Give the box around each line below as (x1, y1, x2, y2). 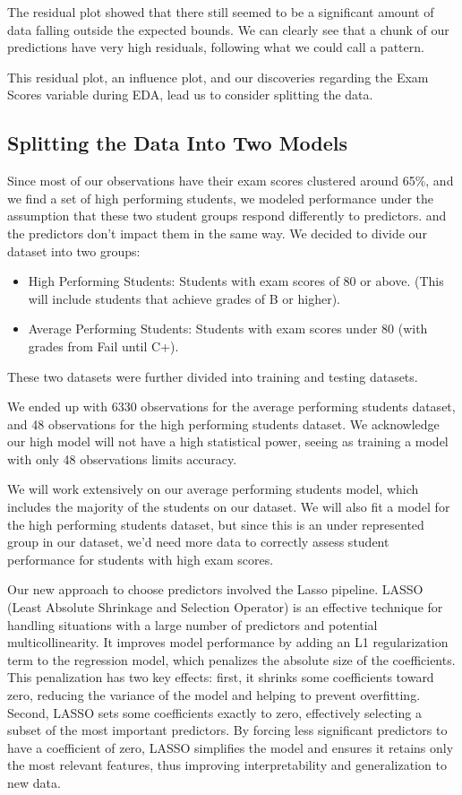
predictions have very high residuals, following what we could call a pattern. (7, 38, 424, 56)
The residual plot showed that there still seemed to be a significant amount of (7, 3, 434, 21)
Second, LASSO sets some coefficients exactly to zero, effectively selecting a (7, 703, 422, 722)
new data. (7, 773, 61, 791)
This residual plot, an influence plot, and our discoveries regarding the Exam (7, 67, 429, 86)
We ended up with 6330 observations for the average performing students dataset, (7, 397, 456, 416)
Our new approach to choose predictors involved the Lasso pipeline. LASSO (7, 580, 423, 599)
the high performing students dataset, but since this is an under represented (7, 514, 424, 533)
